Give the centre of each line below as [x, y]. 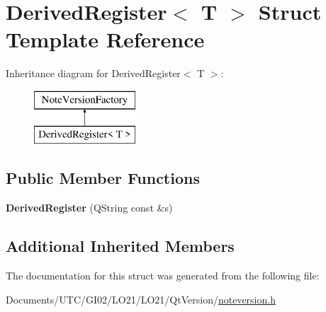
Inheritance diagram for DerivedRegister [93, 73]
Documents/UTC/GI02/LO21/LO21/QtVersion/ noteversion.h [141, 299]
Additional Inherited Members [120, 246]
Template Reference [105, 39]
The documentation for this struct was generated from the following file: [163, 276]
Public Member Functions [103, 178]
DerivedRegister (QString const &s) [89, 208]
